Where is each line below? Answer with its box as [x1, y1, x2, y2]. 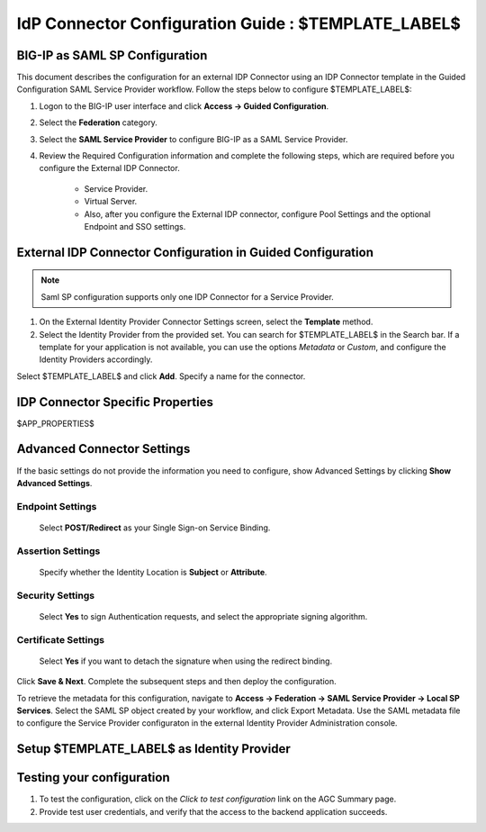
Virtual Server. [84, 196, 138, 207]
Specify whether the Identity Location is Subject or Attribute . [39, 566, 267, 577]
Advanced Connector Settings [16, 441, 191, 457]
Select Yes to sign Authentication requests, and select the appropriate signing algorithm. [39, 610, 368, 621]
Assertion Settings [16, 545, 101, 557]
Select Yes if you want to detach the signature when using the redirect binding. [39, 656, 333, 666]
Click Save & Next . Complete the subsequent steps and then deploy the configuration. [16, 676, 337, 687]
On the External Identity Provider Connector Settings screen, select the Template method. [39, 316, 373, 328]
